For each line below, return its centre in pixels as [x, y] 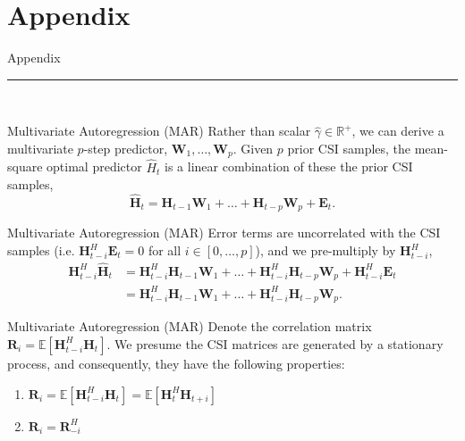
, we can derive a [398, 131]
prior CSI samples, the [349, 148]
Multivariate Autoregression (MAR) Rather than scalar [159, 131]
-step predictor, [126, 148]
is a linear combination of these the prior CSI [289, 166]
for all [165, 250]
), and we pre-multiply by [325, 250]
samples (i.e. [41, 250]
